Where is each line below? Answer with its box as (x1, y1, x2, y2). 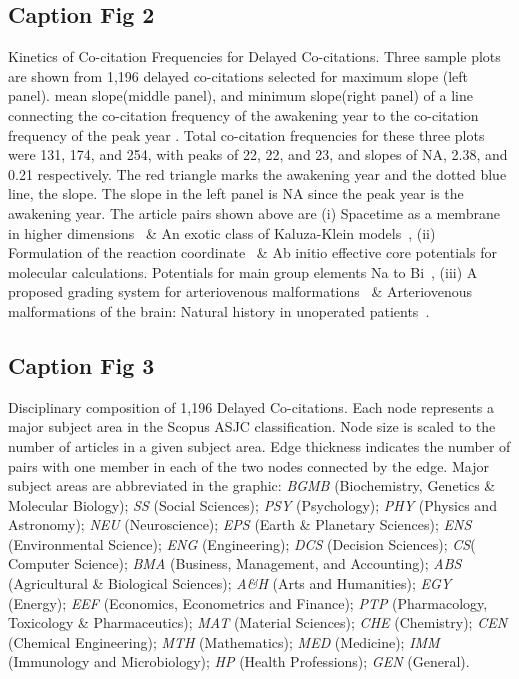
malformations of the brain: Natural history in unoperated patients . (8, 300, 430, 321)
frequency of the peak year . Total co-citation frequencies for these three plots (8, 124, 485, 145)
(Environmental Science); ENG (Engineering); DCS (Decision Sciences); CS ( (8, 533, 476, 554)
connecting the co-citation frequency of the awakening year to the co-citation (8, 104, 479, 125)
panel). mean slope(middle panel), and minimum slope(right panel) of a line (8, 85, 473, 106)
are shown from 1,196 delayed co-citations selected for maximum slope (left (8, 65, 469, 86)
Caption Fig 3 (8, 349, 155, 380)
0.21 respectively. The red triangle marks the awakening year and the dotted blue (8, 163, 507, 184)
